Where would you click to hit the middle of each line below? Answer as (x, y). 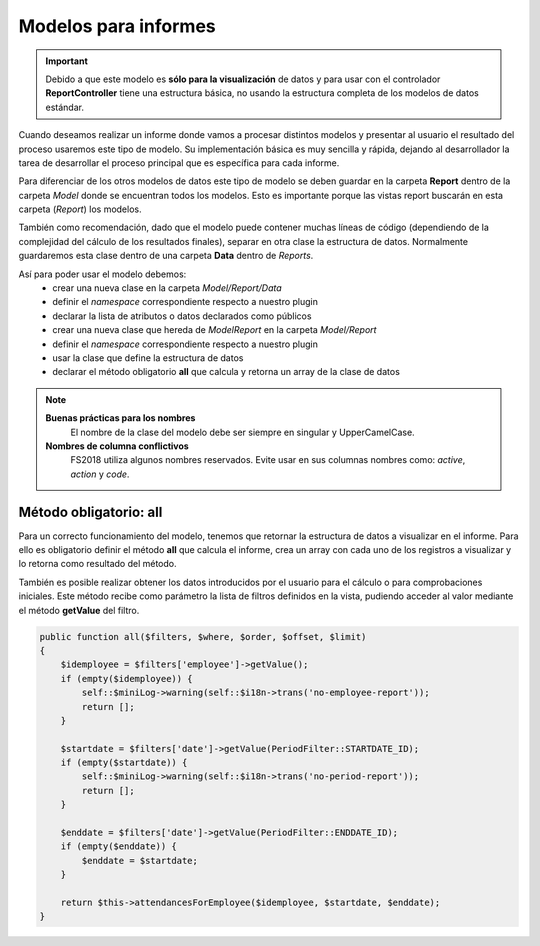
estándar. (65, 107)
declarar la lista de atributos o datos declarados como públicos (182, 316)
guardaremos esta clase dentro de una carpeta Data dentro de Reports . (166, 256)
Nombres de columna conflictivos (117, 446)
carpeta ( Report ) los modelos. (80, 209)
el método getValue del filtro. (79, 610)
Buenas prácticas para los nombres (120, 418)
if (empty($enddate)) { (118, 846)
